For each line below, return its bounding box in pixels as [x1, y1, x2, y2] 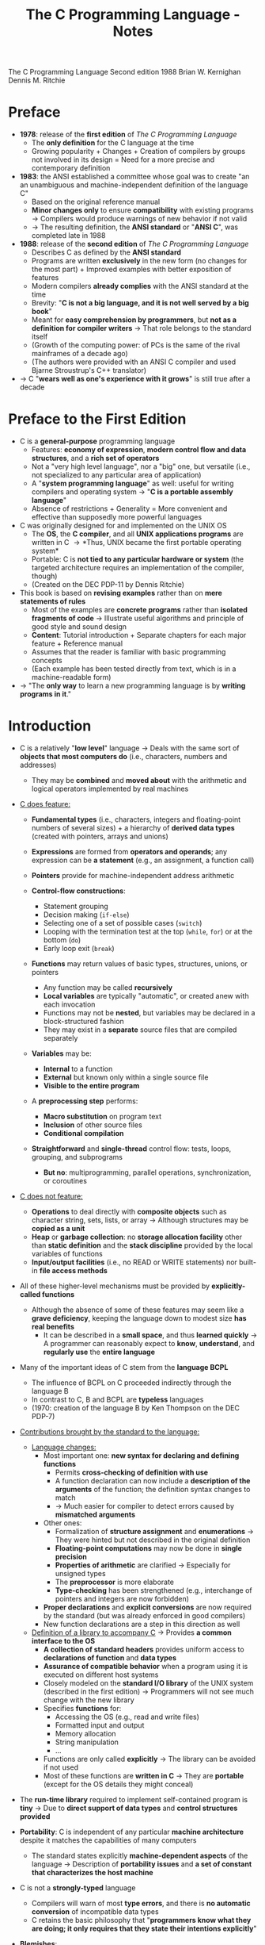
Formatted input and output [55, 1721, 145, 1730]
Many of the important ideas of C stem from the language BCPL [19, 1363, 229, 1371]
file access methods [39, 1266, 108, 1275]
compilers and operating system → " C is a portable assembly [31, 487, 233, 497]
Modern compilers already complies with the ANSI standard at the [31, 282, 249, 291]
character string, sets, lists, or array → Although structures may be [31, 1215, 249, 1225]
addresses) [19, 760, 57, 769]
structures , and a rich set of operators [31, 454, 160, 463]
